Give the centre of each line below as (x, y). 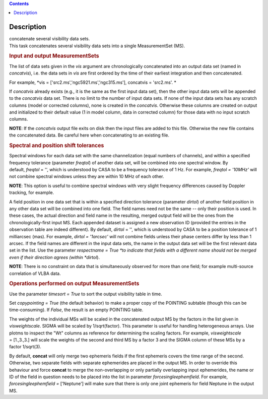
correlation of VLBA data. (35, 273)
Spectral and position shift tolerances (57, 145)
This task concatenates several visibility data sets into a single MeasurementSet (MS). (97, 46)
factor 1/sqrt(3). (25, 347)
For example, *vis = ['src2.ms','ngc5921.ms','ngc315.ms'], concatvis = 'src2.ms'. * (93, 82)
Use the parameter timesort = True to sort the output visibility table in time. (86, 294)
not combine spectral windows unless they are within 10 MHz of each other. (87, 177)
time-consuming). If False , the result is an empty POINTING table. (76, 310)
